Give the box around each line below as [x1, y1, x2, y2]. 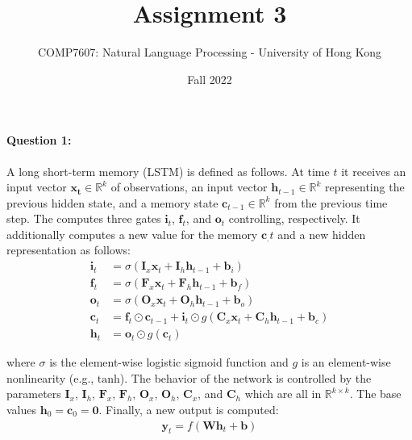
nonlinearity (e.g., [6, 369, 94, 386]
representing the [325, 178, 405, 195]
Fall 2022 [187, 70, 232, 87]
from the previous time [274, 194, 388, 211]
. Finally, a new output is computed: [98, 401, 279, 418]
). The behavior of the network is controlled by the [119, 369, 372, 386]
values [6, 401, 37, 418]
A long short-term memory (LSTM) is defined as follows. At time [6, 162, 330, 179]
